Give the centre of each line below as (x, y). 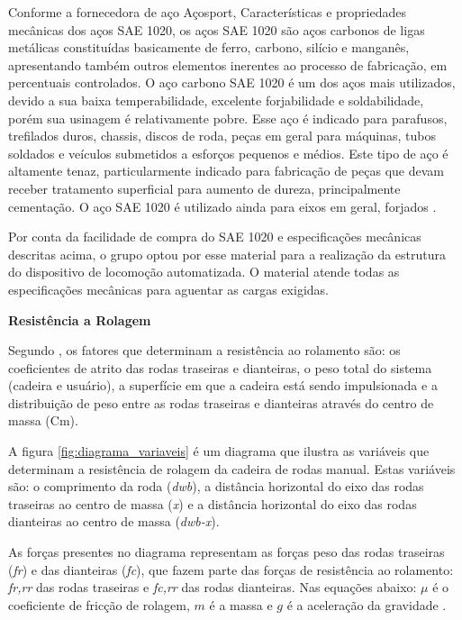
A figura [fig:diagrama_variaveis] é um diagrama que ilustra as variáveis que (219, 451)
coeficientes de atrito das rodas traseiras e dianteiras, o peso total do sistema (220, 367)
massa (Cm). (43, 420)
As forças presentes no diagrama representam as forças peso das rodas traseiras (226, 552)
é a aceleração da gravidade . (367, 604)
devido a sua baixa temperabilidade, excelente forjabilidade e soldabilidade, (216, 100)
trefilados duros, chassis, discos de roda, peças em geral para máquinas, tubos (222, 136)
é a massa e (241, 604)
